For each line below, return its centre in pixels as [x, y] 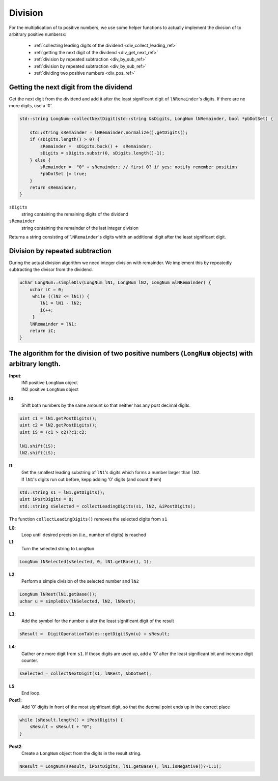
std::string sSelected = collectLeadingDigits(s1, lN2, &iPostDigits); [108, 506]
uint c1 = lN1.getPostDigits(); [58, 419]
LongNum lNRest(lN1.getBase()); [58, 594]
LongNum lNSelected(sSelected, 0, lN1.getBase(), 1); [85, 562]
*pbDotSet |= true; [63, 174]
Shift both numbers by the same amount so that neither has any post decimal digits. [106, 405]
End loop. [31, 693]
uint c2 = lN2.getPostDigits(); [58, 425]
